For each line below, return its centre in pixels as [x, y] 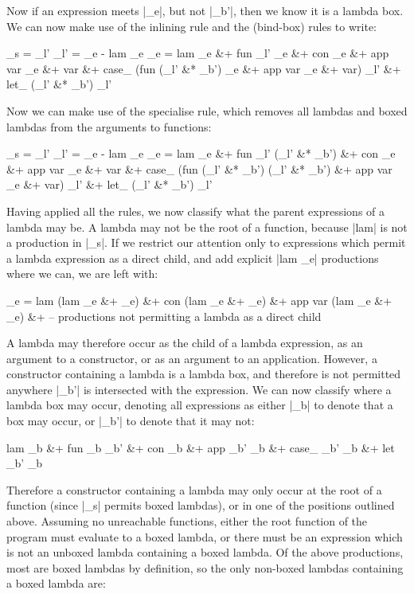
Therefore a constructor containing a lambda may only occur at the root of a [194, 489]
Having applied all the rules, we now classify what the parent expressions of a [196, 211]
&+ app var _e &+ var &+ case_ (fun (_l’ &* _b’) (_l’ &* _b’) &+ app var [199, 168]
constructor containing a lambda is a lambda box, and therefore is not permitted [204, 374]
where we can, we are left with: [82, 274]
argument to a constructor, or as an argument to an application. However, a [192, 358]
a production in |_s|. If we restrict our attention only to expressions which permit [206, 242]
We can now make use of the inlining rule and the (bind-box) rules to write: [192, 26]
